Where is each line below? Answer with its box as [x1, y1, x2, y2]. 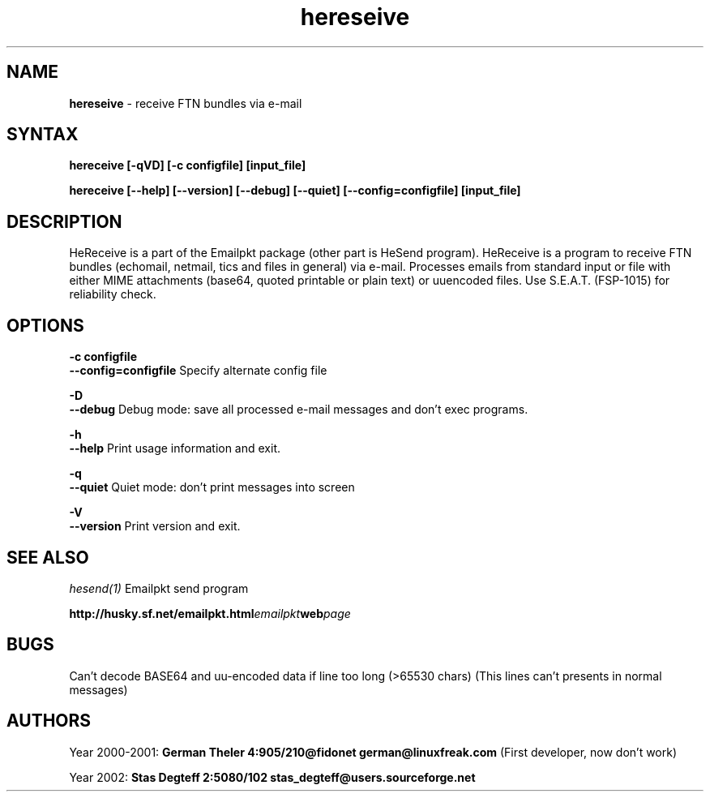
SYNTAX [6, 124, 79, 145]
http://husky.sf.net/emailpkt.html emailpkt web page [69, 606, 351, 620]
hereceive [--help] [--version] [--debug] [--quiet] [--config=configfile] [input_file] [69, 183, 521, 198]
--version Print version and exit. [69, 519, 241, 534]
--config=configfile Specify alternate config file [69, 363, 327, 378]
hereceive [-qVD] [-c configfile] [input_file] [69, 158, 306, 173]
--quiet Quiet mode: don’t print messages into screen [69, 480, 355, 495]
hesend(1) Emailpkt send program [69, 581, 249, 595]
